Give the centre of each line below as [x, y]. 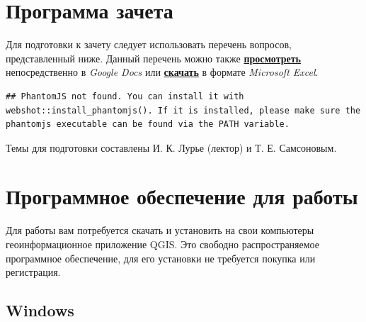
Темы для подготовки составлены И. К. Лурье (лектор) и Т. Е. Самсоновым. [171, 147]
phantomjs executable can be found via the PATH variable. [148, 124]
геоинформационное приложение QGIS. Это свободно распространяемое [163, 244]
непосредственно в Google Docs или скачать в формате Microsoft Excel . [162, 72]
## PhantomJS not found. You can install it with [125, 96]
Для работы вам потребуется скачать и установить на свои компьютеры [160, 230]
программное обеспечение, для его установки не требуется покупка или [161, 258]
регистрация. [33, 272]
